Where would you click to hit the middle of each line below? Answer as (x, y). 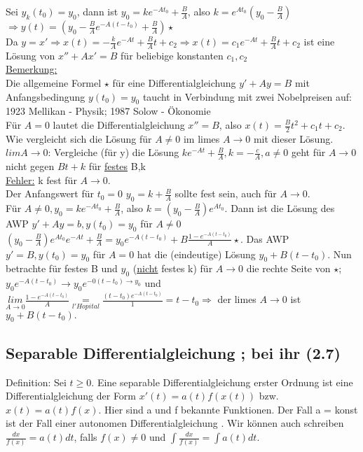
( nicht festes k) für (173, 268)
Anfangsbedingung (46, 96)
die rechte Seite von (288, 268)
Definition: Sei (36, 382)
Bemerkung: (32, 69)
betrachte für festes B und (62, 268)
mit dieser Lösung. (293, 138)
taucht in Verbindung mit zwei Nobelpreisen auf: (247, 96)
